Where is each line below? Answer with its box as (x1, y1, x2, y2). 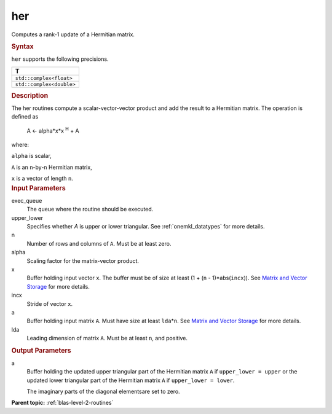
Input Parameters (11, 184, 66, 192)
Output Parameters (11, 346, 71, 354)
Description (11, 91, 49, 100)
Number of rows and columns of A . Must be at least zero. (26, 240, 172, 247)
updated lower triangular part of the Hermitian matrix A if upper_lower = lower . (26, 377, 235, 384)
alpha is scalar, (11, 152, 52, 160)
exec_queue (11, 197, 42, 204)
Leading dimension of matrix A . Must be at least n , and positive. (26, 335, 188, 342)
